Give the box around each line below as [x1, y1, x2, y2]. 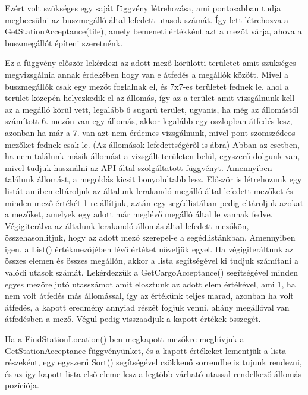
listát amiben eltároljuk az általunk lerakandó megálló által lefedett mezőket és [5, 184, 293, 197]
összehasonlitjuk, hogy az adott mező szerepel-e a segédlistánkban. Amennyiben [5, 231, 296, 244]
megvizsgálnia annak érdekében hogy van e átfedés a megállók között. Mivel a [5, 68, 288, 80]
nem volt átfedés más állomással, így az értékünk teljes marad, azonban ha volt [5, 289, 294, 302]
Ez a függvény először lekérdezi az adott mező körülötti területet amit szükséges [5, 56, 296, 69]
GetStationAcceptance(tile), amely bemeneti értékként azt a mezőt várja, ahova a [5, 25, 302, 37]
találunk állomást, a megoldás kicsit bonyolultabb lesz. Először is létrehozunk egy [5, 173, 302, 185]
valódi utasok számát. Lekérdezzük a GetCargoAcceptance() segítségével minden [5, 266, 298, 279]
